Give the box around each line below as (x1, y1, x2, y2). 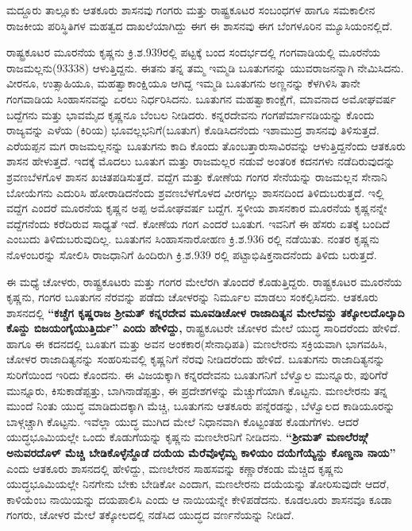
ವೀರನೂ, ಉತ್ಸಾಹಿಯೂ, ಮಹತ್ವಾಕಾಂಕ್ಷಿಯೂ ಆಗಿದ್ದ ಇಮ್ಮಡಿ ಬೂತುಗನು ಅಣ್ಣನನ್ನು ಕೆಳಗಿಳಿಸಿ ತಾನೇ (6, 75, 360, 91)
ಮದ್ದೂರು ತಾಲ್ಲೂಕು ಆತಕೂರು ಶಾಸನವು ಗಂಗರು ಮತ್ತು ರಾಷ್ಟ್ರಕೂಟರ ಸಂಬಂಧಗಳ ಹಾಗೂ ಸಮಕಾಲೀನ (6, 2, 375, 17)
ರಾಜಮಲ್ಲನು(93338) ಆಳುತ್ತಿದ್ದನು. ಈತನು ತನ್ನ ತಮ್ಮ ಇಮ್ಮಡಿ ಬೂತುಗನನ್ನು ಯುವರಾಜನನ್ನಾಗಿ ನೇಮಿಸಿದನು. (6, 59, 404, 76)
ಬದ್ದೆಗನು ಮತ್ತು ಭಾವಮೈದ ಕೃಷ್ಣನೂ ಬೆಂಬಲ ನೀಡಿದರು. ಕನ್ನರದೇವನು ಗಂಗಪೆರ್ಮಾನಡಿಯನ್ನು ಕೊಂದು (6, 106, 375, 122)
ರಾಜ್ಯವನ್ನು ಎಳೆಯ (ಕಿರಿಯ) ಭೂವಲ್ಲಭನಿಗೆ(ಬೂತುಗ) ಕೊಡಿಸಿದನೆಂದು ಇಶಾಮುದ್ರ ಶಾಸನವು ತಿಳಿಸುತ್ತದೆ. (6, 122, 379, 138)
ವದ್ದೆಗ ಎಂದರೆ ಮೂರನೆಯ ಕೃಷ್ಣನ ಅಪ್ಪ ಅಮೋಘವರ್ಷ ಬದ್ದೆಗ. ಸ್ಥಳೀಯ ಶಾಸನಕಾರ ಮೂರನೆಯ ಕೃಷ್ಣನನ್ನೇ (6, 200, 387, 216)
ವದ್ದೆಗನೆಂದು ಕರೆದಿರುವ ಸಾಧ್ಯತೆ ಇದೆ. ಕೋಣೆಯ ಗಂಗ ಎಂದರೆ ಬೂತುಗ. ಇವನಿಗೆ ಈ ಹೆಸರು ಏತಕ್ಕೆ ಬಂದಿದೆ (6, 215, 390, 231)
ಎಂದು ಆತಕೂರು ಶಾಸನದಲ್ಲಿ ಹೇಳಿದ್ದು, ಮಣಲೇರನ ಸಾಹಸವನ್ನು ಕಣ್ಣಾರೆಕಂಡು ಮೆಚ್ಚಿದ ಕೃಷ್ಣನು (6, 459, 344, 476)
